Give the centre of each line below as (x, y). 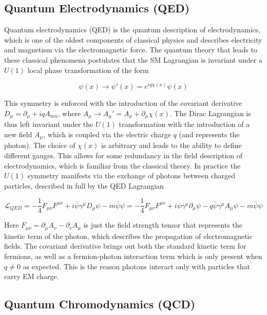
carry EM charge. (32, 276)
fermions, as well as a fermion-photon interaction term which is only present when (133, 256)
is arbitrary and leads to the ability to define (171, 145)
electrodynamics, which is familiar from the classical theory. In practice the (122, 165)
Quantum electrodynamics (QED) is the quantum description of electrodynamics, (132, 30)
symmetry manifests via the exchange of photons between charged (131, 175)
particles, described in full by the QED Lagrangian (84, 185)
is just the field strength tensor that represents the (163, 225)
